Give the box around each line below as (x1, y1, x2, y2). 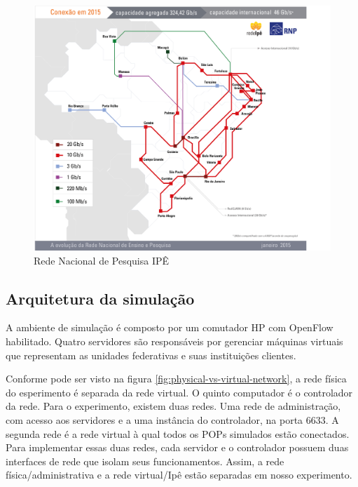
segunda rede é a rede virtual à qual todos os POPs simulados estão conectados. (6, 426, 350, 441)
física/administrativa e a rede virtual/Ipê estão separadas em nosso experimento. (6, 467, 352, 482)
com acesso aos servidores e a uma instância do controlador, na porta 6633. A (6, 413, 339, 427)
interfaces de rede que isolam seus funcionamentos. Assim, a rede (6, 453, 284, 468)
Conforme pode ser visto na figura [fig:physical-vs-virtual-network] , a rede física (6, 371, 347, 386)
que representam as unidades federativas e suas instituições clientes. (6, 347, 296, 362)
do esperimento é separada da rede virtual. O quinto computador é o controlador (6, 385, 353, 399)
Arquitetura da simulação (6, 287, 195, 309)
